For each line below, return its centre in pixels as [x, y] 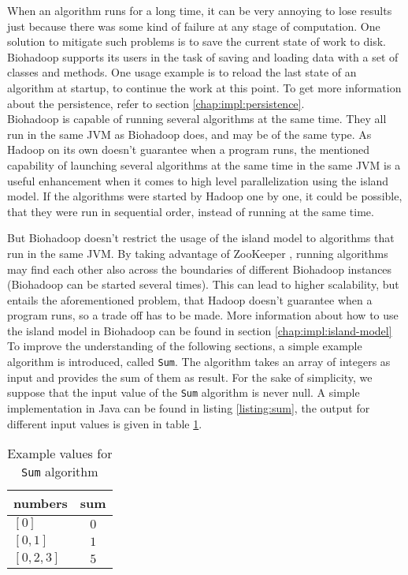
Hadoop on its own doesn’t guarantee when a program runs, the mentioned [189, 149]
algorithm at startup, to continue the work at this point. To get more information [204, 87]
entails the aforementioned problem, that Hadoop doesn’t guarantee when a [190, 299]
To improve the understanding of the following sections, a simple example [185, 346]
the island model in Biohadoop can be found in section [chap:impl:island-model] [200, 330]
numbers [41, 503]
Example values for [60, 454]
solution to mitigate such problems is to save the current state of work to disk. [197, 41]
